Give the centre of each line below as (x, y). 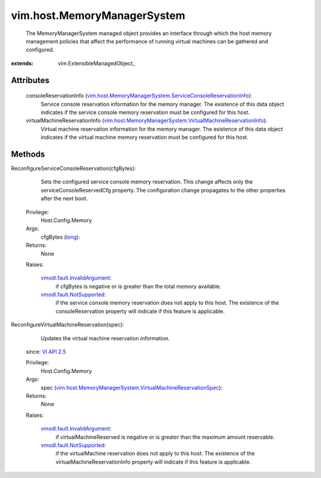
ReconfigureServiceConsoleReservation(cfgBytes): (73, 168)
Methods (28, 154)
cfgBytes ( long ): (60, 237)
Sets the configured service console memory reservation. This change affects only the (147, 182)
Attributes (30, 80)
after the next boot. (64, 198)
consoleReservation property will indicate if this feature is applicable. (140, 311)
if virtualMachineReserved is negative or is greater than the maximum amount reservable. (165, 437)
